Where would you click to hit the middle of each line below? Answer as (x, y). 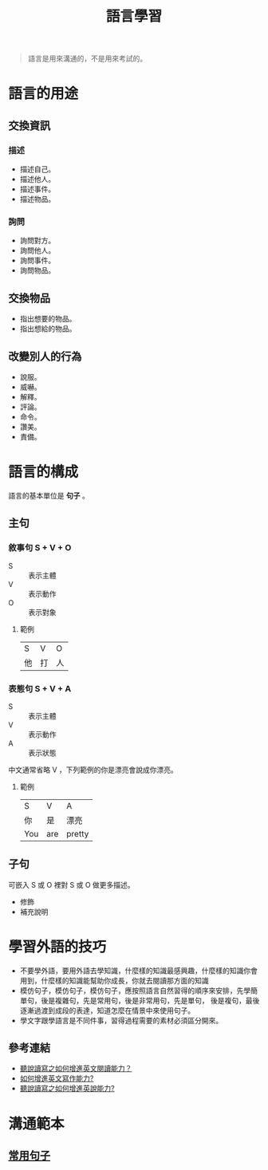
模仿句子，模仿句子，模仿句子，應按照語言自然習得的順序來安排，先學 (135, 991)
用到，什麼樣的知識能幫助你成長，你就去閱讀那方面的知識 (114, 980)
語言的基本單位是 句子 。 (49, 495)
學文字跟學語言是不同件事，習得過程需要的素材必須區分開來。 (121, 1020)
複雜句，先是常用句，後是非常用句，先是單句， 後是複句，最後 (157, 1000)
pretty (78, 833)
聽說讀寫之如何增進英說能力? (67, 1089)
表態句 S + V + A (40, 688)
